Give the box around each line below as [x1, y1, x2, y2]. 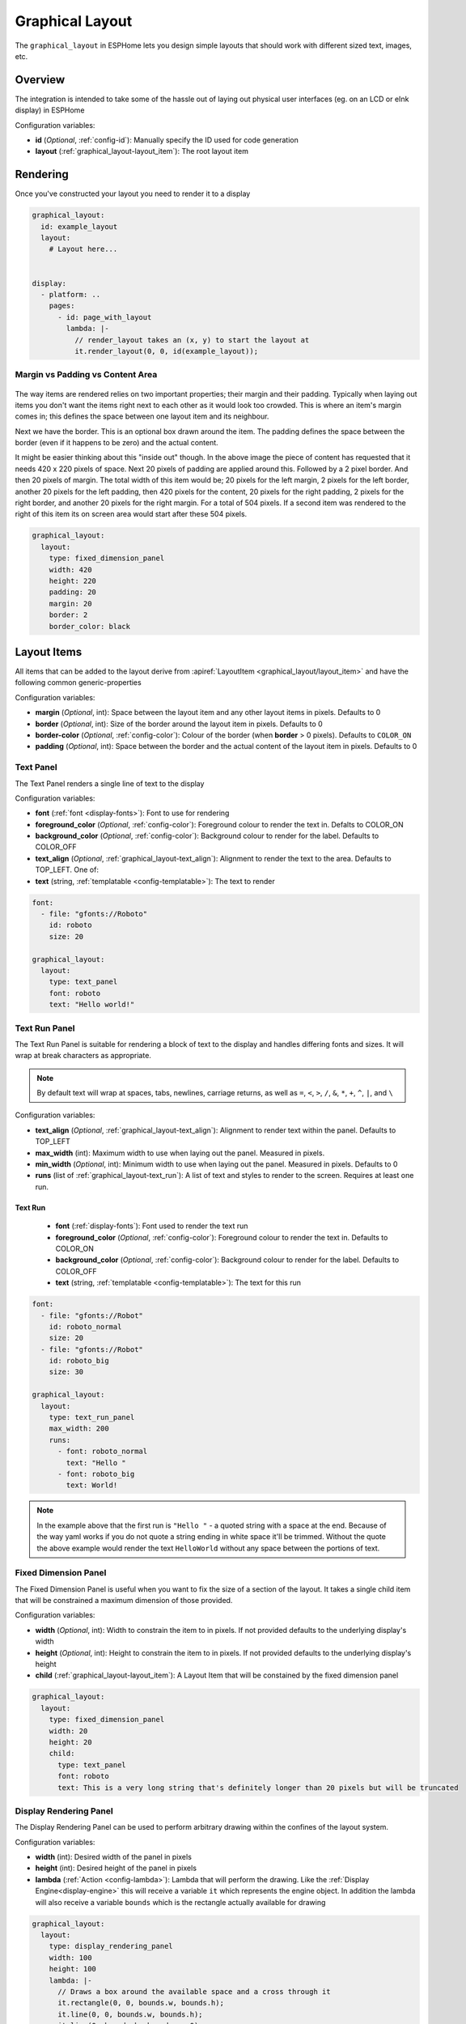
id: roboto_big [49, 1356, 109, 1366]
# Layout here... [49, 244, 118, 254]
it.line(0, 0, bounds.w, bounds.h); [57, 2009, 203, 2019]
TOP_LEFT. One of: [35, 865, 99, 874]
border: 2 [49, 610, 88, 619]
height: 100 [49, 1964, 97, 1974]
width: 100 [49, 1953, 92, 1962]
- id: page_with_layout [57, 313, 152, 321]
